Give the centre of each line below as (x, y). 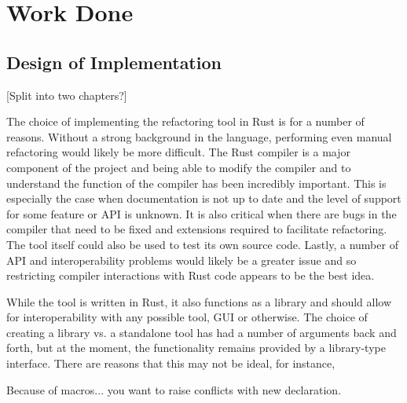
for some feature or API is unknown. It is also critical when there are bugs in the (202, 213)
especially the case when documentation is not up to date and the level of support (204, 198)
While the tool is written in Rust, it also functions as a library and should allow (199, 301)
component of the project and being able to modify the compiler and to (179, 167)
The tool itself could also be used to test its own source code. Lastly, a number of (202, 244)
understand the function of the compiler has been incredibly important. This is (196, 183)
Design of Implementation (114, 62)
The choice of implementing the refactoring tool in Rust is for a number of (185, 121)
